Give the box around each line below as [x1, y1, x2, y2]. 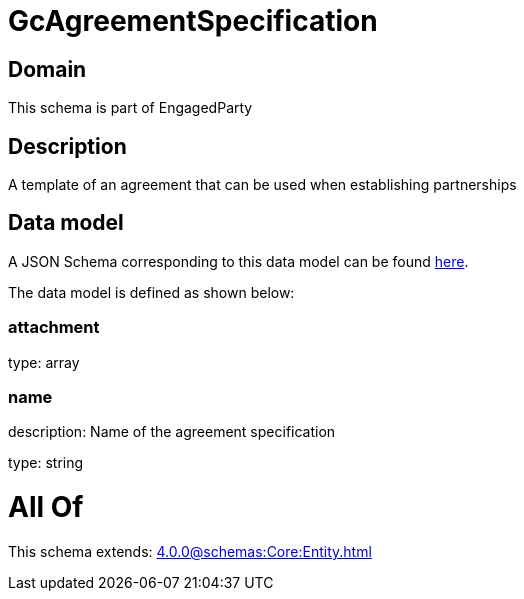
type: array [8, 353, 80, 371]
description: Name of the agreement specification [8, 423, 336, 441]
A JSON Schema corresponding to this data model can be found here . [8, 252, 469, 270]
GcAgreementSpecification [8, 4, 378, 38]
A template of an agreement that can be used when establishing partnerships [8, 176, 517, 194]
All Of [8, 490, 84, 525]
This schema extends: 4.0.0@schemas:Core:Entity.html [8, 542, 372, 560]
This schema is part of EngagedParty [8, 99, 253, 117]
